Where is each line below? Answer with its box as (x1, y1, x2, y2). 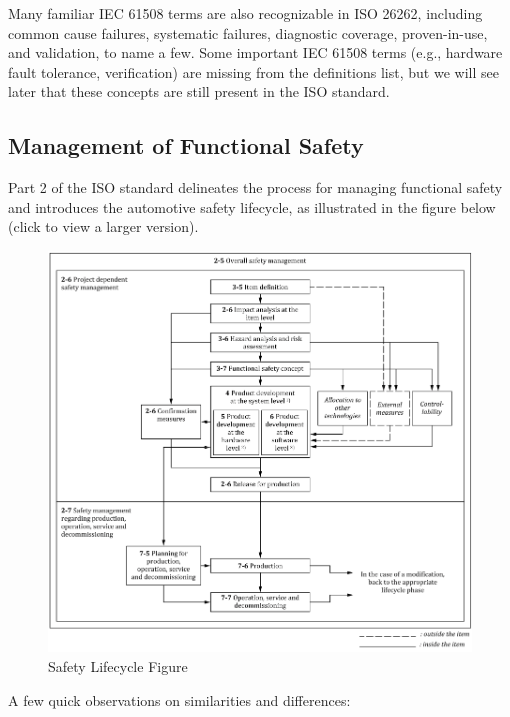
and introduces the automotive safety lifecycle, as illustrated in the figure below (8, 196, 496, 217)
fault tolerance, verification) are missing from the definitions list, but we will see (8, 61, 499, 82)
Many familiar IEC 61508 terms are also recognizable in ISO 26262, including (8, 3, 483, 23)
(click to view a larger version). (8, 216, 199, 237)
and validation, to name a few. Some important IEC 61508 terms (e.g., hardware (8, 42, 503, 63)
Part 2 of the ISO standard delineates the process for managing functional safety (8, 177, 503, 198)
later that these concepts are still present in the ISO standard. (8, 81, 390, 102)
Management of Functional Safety (8, 130, 364, 161)
